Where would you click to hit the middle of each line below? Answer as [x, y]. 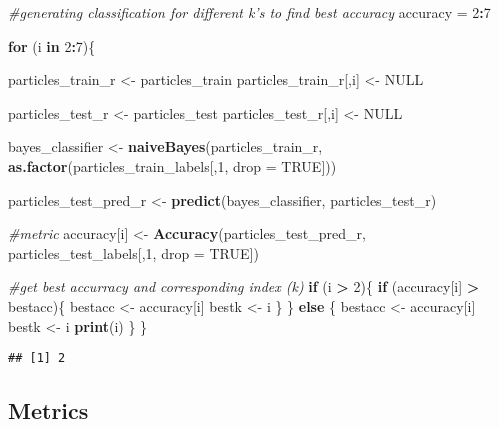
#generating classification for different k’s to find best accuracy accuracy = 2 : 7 [249, 12]
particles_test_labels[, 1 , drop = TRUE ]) [133, 252]
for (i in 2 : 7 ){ [52, 45]
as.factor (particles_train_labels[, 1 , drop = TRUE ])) [172, 165]
